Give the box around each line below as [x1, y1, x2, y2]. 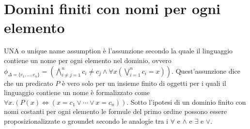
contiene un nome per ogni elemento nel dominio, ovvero [4, 55, 172, 65]
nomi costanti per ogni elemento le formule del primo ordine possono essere [4, 106, 227, 116]
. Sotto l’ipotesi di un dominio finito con [126, 97, 246, 107]
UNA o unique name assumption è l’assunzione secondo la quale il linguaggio [4, 46, 233, 56]
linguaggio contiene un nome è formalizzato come [4, 87, 150, 97]
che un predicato [4, 78, 53, 88]
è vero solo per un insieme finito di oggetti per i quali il [62, 78, 226, 88]
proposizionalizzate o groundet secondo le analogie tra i [4, 115, 168, 126]
